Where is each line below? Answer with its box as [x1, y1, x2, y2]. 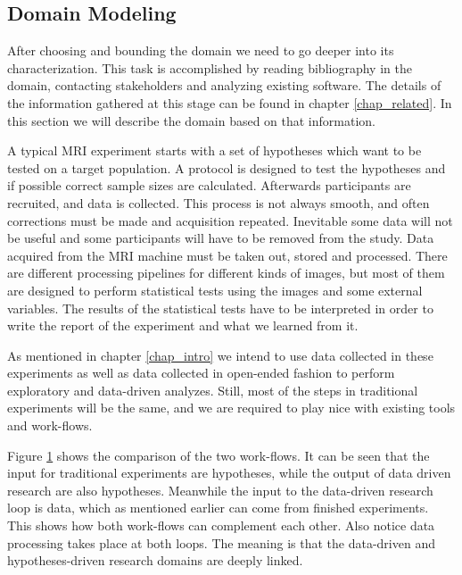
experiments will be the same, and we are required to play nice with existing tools [7, 398, 456, 417]
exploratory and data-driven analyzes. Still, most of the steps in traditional [7, 380, 418, 399]
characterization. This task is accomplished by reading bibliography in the [7, 58, 412, 77]
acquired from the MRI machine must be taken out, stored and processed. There [7, 246, 448, 264]
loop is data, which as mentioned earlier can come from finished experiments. [7, 498, 429, 517]
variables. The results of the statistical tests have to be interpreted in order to [7, 298, 433, 317]
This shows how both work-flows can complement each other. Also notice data [7, 516, 435, 535]
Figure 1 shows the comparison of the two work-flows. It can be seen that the [7, 446, 430, 464]
